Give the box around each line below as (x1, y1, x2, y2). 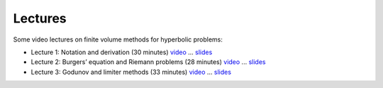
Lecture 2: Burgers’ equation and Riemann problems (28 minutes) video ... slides (30, 58, 266, 66)
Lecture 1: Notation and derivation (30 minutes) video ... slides (30, 48, 213, 56)
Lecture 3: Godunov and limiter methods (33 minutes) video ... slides (30, 68, 232, 76)
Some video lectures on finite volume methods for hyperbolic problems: (13, 35, 223, 44)
